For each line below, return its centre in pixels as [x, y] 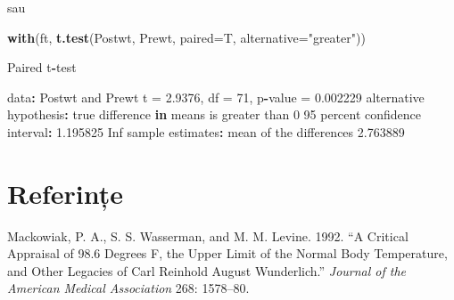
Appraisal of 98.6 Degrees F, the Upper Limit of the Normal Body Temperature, [227, 253]
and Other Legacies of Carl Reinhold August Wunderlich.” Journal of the [207, 270]
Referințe [65, 193]
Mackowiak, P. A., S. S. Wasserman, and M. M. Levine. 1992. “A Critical [208, 235]
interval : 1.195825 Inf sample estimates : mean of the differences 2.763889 [206, 131]
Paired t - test [42, 67]
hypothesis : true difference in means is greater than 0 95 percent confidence [215, 114]
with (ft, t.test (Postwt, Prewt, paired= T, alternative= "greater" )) [186, 37]
